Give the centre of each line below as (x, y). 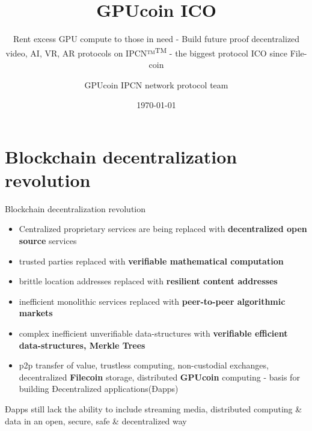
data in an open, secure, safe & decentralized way (96, 420)
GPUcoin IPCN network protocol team (156, 84)
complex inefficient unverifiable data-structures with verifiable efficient (153, 333)
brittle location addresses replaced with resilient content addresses (148, 281)
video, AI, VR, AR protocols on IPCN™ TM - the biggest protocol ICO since (147, 52)
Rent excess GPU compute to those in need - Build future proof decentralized (156, 39)
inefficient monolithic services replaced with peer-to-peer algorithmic (152, 301)
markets (36, 313)
